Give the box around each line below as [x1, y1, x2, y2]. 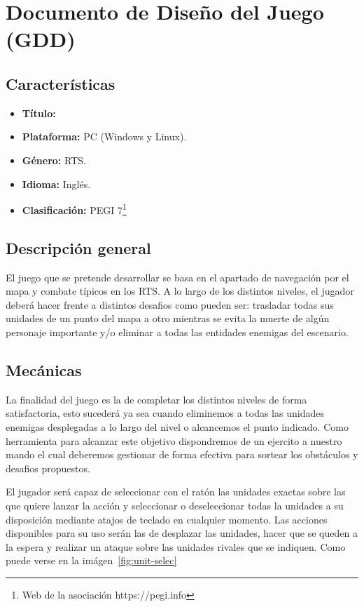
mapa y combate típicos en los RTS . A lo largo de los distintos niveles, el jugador [6, 284, 354, 298]
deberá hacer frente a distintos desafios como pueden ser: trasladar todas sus [6, 297, 334, 312]
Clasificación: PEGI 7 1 [22, 201, 127, 217]
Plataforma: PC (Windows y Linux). [22, 129, 187, 144]
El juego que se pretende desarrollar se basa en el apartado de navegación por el [6, 269, 349, 284]
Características [6, 72, 115, 94]
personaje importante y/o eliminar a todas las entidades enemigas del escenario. [6, 324, 349, 339]
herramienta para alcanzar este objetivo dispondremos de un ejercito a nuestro [6, 433, 342, 448]
